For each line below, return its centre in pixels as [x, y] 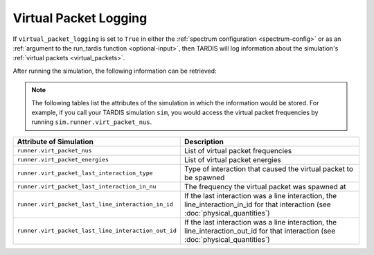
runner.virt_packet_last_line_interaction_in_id [95, 204]
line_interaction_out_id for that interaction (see [260, 231]
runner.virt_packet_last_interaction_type [85, 173]
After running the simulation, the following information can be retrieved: [115, 71]
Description [204, 141]
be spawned [205, 177]
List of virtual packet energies [233, 159]
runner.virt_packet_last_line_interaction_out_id [97, 231]
